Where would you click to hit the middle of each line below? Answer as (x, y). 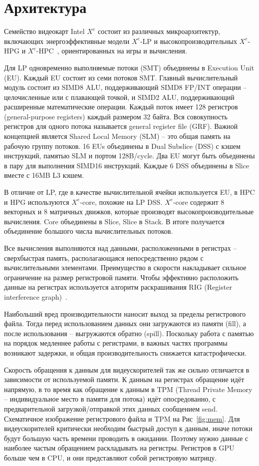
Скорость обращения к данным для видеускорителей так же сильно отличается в (127, 369)
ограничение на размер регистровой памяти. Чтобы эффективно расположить (121, 277)
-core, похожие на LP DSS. (121, 202)
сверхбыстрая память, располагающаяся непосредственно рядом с (104, 257)
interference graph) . (36, 296)
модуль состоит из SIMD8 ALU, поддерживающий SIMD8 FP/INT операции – (126, 87)
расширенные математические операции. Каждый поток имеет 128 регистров (121, 107)
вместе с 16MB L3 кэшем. (44, 175)
